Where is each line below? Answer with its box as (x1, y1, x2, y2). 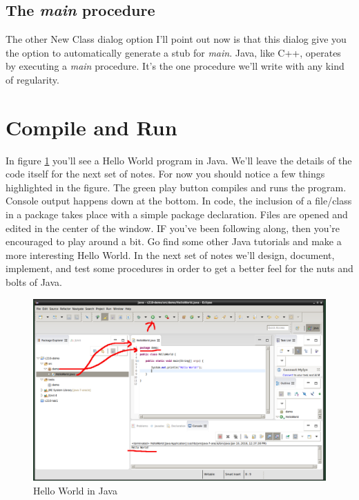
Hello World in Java (33, 483, 117, 497)
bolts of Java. (6, 275, 62, 289)
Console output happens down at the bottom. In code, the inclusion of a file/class (6, 193, 352, 208)
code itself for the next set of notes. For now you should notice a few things (6, 166, 325, 181)
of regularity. (6, 72, 59, 86)
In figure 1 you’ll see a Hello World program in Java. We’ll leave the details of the (6, 153, 352, 167)
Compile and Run (6, 113, 177, 141)
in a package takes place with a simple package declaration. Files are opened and (6, 207, 348, 222)
